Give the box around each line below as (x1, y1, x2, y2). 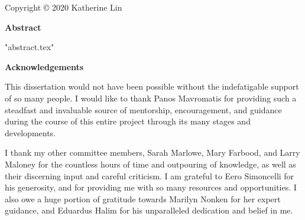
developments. (5, 126, 56, 139)
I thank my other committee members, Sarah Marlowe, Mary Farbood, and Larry (5, 146, 300, 159)
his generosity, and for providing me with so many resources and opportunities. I (5, 181, 297, 193)
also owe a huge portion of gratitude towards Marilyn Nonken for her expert (5, 192, 281, 205)
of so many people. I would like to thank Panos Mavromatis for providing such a (5, 91, 297, 104)
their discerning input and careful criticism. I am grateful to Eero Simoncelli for (5, 169, 294, 182)
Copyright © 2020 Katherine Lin (5, 1, 122, 13)
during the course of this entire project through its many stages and (5, 115, 251, 127)
